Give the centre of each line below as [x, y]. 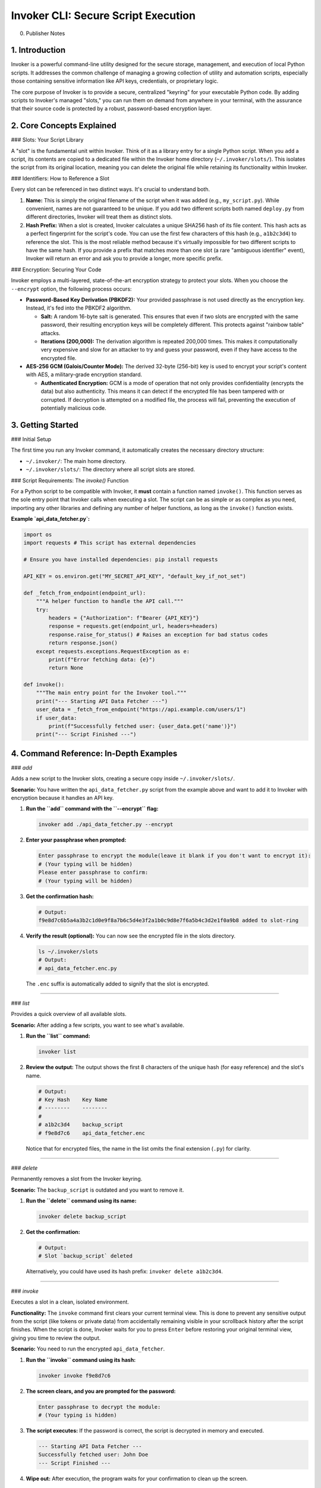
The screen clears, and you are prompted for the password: [101, 1391]
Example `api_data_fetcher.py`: [51, 519]
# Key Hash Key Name [73, 1100]
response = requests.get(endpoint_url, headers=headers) [133, 626]
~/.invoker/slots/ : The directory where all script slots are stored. [111, 470]
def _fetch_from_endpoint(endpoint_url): [85, 593]
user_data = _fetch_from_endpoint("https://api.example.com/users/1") [141, 709]
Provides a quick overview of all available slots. [69, 1014]
